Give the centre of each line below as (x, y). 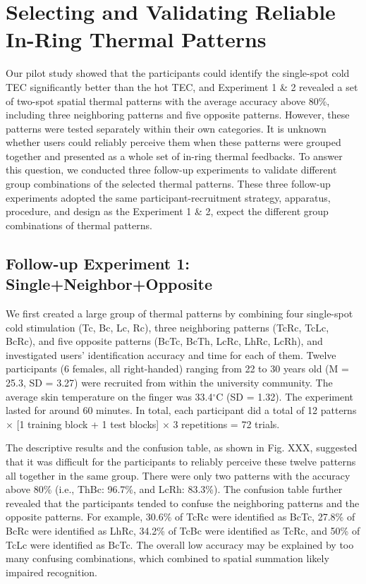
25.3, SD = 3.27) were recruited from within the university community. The (169, 382)
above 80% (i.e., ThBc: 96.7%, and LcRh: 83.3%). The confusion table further (174, 489)
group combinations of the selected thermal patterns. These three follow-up (168, 184)
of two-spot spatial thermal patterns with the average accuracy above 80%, (168, 101)
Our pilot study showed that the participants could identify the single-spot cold (178, 73)
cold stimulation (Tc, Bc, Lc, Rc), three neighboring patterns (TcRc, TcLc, (167, 327)
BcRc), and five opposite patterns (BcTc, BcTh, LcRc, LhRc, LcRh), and (164, 341)
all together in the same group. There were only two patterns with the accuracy (178, 475)
